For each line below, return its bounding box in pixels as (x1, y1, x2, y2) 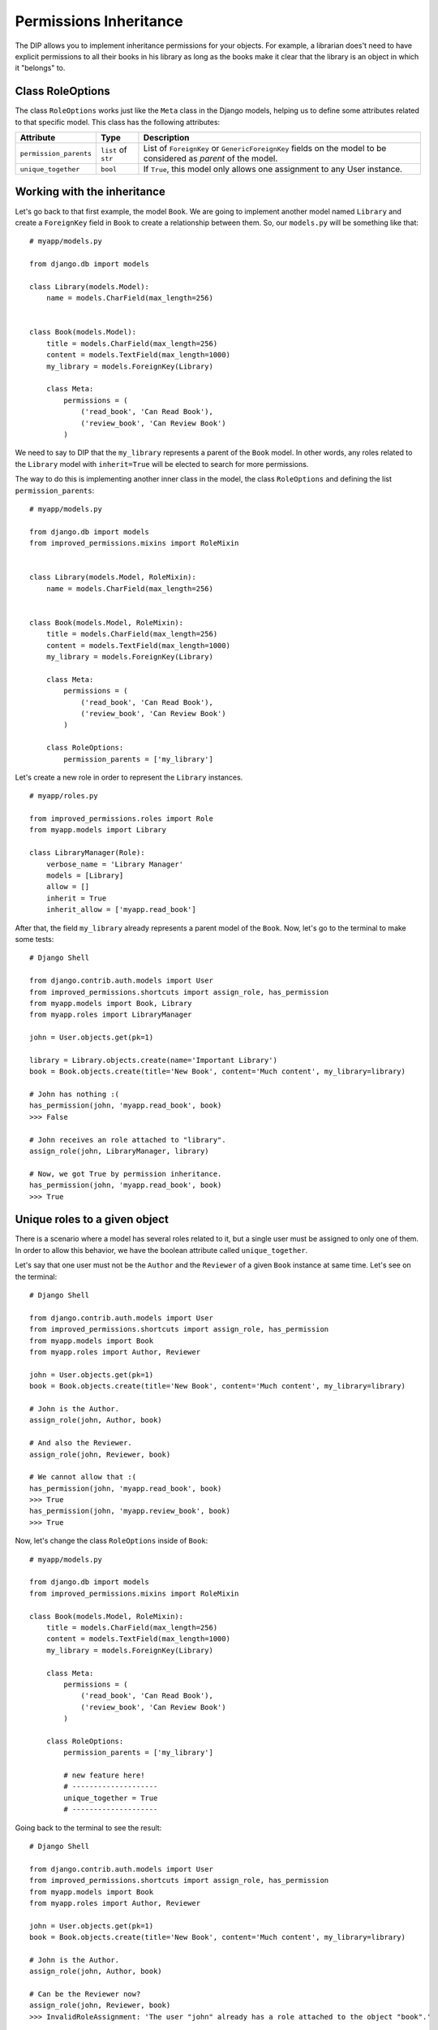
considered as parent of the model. (143, 153, 278, 164)
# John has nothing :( (29, 1090, 120, 1099)
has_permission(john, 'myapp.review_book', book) (29, 1506, 231, 1516)
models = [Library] (45, 871, 124, 880)
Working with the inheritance (15, 185, 165, 199)
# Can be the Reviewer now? (29, 1989, 141, 1999)
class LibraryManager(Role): (29, 849, 145, 857)
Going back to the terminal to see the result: (15, 1823, 162, 1833)
